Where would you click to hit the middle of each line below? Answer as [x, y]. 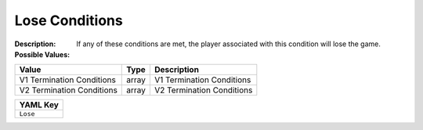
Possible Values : [42, 54]
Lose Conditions [69, 20]
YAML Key [39, 105]
